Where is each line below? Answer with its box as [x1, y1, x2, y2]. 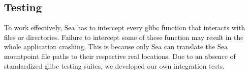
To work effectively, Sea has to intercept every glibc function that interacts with [4, 22, 245, 33]
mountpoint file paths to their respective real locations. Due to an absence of [4, 51, 236, 61]
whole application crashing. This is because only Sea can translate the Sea [4, 41, 228, 52]
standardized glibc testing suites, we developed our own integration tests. [4, 60, 225, 71]
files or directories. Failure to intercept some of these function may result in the [4, 32, 244, 42]
